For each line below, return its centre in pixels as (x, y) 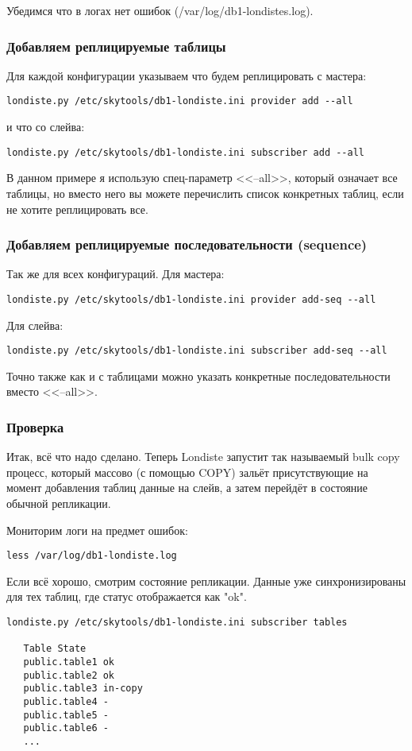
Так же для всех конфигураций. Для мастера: (116, 274)
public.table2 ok (69, 675)
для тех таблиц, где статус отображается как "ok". (127, 596)
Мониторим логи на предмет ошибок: (97, 530)
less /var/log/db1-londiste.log (92, 556)
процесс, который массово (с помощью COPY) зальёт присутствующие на (187, 472)
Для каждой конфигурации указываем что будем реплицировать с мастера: (187, 75)
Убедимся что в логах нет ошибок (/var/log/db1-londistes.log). (160, 10)
